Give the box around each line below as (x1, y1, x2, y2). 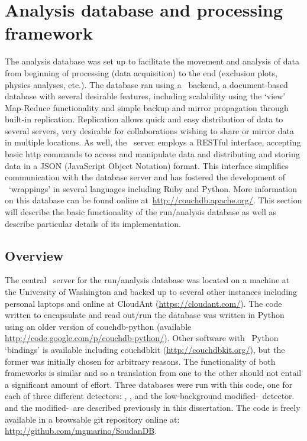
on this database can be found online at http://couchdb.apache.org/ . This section (5, 194, 302, 206)
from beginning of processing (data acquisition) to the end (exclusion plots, (5, 66, 277, 79)
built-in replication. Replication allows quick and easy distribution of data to (5, 113, 283, 125)
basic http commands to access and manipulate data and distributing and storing (5, 148, 300, 160)
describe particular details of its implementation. (5, 217, 181, 229)
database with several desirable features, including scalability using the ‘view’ (5, 90, 286, 102)
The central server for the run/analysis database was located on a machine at (5, 274, 290, 286)
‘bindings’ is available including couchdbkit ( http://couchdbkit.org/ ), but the (5, 343, 285, 355)
